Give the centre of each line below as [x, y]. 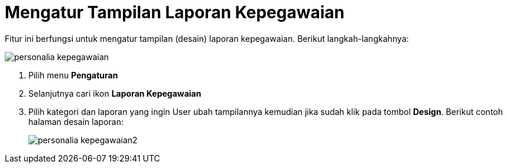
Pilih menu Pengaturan [73, 75]
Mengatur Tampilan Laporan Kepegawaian [175, 12]
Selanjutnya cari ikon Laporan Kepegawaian [115, 93]
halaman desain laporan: [76, 121]
